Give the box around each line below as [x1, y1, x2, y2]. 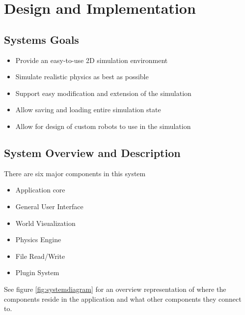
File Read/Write [15, 251, 65, 261]
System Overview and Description [4, 145, 181, 160]
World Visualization [15, 218, 76, 228]
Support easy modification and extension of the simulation [15, 88, 191, 98]
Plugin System [15, 267, 59, 278]
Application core [15, 185, 65, 195]
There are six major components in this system [4, 168, 146, 178]
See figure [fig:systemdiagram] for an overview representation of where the [4, 283, 226, 294]
